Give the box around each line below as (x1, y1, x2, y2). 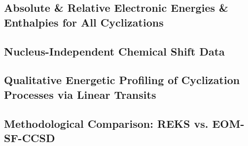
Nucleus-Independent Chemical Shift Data (4, 43, 225, 58)
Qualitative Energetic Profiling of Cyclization (4, 72, 240, 88)
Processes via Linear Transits (4, 87, 156, 102)
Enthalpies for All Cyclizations (4, 14, 164, 29)
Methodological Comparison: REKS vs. (4, 116, 209, 131)
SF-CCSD (4, 130, 55, 145)
